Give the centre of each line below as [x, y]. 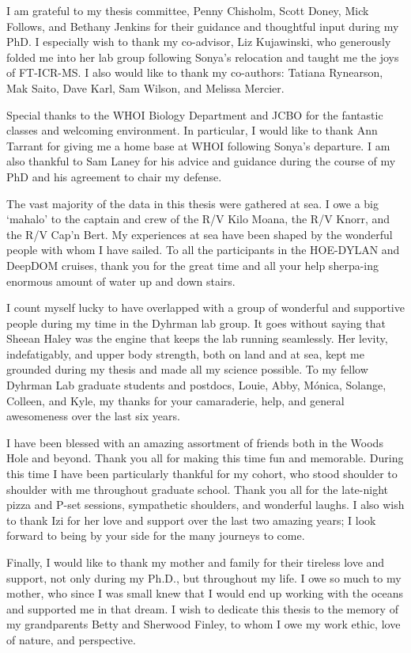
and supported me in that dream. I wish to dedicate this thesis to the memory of [202, 608]
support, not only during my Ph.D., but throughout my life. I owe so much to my [204, 577]
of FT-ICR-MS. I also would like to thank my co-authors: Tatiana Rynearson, [195, 72]
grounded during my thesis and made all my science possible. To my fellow [187, 369]
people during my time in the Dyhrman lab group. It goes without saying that [196, 323]
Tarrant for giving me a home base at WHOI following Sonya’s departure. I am [198, 145]
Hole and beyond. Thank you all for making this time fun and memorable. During [205, 458]
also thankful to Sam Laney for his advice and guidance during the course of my [201, 161]
